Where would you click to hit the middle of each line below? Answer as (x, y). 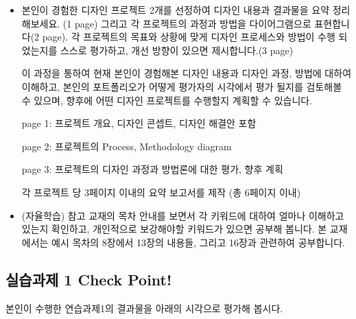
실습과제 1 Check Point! (89, 279)
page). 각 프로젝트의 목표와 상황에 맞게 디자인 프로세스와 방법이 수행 (189, 37)
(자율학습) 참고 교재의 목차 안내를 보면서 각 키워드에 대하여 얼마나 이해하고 (183, 215)
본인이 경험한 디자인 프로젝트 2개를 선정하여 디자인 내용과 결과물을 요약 (176, 10)
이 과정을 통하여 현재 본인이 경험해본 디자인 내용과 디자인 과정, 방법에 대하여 (187, 73)
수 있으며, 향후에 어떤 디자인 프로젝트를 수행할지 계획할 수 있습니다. (167, 100)
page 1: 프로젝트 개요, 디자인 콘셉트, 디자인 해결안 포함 (139, 123)
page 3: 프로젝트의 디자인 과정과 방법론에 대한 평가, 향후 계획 (152, 169)
